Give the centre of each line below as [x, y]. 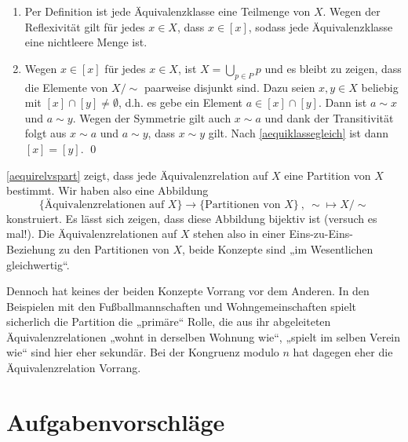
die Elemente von [66, 87]
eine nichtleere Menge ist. [86, 42]
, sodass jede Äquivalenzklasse [321, 26]
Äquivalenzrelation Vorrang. [74, 368]
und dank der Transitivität [329, 117]
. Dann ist [342, 102]
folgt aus [46, 133]
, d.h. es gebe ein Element [180, 102]
